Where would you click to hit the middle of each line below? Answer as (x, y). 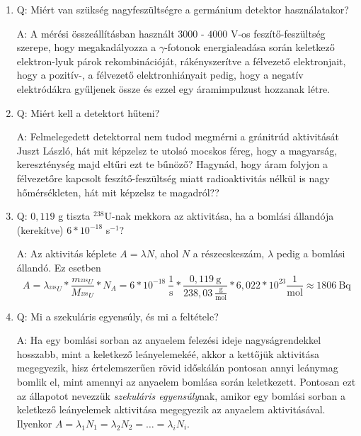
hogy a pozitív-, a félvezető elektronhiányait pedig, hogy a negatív (160, 75)
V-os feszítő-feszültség (278, 33)
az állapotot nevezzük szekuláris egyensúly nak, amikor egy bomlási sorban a (181, 395)
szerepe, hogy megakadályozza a (86, 47)
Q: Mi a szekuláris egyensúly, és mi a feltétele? (118, 316)
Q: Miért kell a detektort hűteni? (88, 112)
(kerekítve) (40, 229)
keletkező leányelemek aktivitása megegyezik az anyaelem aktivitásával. (171, 409)
